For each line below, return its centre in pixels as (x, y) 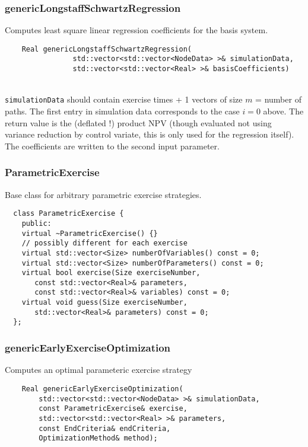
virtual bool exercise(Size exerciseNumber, (111, 273)
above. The (283, 111)
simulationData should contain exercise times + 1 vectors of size (124, 99)
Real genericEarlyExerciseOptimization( (102, 389)
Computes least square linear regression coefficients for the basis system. (136, 30)
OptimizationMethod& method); (98, 438)
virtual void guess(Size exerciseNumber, (104, 303)
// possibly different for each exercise (104, 243)
